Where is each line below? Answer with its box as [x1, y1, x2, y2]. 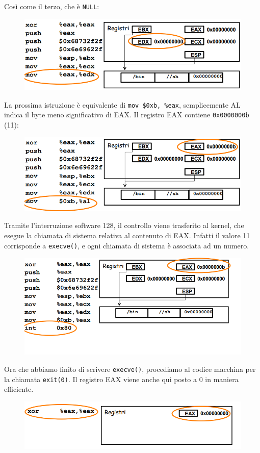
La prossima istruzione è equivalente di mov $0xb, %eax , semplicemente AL [4, 99, 241, 110]
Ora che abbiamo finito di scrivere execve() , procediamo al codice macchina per [4, 363, 256, 374]
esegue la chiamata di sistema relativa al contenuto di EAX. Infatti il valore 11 [4, 230, 250, 240]
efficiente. [4, 384, 34, 394]
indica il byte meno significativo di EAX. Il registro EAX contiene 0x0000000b [4, 109, 249, 120]
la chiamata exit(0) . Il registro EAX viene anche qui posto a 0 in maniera [4, 373, 239, 384]
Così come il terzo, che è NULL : [4, 1, 99, 11]
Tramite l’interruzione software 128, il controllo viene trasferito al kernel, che [4, 220, 244, 231]
